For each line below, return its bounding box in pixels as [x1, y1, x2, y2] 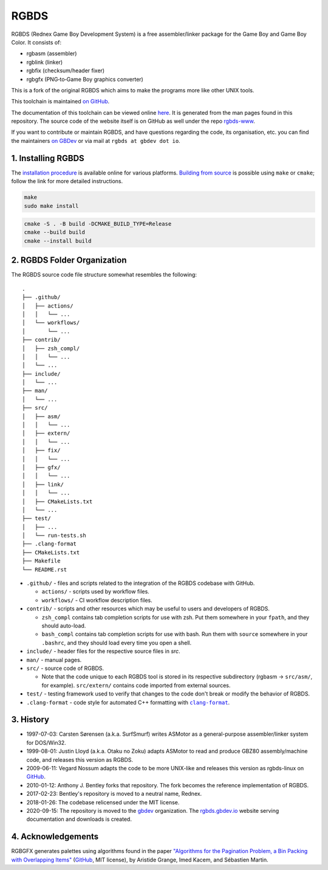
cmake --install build [24, 237, 92, 244]
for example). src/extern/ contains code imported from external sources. [41, 682, 231, 689]
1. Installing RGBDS [11, 153, 84, 164]
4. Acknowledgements [11, 832, 99, 842]
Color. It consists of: [11, 38, 62, 46]
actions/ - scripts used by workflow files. [41, 588, 150, 595]
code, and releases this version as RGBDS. [26, 756, 134, 763]
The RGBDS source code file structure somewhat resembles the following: [11, 271, 197, 278]
